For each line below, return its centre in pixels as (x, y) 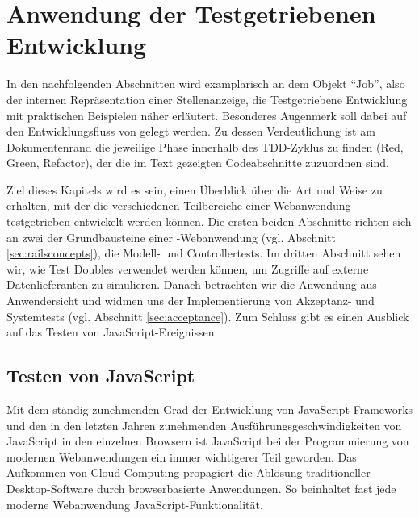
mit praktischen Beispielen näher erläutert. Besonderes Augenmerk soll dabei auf (207, 115)
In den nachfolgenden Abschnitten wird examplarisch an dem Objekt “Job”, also (206, 84)
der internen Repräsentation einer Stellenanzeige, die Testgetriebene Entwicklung (207, 99)
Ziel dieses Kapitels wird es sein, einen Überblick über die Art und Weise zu (195, 189)
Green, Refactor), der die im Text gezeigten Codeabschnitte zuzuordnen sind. (198, 163)
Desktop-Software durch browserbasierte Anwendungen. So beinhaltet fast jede (201, 488)
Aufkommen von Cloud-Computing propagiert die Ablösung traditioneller (189, 472)
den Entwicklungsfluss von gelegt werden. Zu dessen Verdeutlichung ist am (191, 131)
